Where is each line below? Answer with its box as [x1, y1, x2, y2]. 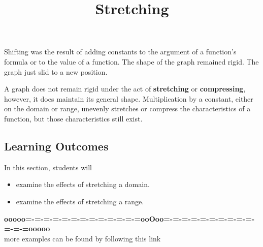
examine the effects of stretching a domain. [16, 179, 150, 190]
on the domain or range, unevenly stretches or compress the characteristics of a [4, 103, 251, 114]
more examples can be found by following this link [4, 233, 161, 243]
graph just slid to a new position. [4, 66, 108, 77]
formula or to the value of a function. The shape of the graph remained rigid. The [4, 56, 259, 67]
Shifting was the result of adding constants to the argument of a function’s [4, 46, 237, 57]
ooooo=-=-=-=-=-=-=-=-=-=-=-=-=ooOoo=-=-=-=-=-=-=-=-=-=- [4, 213, 255, 224]
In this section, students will [4, 162, 92, 172]
